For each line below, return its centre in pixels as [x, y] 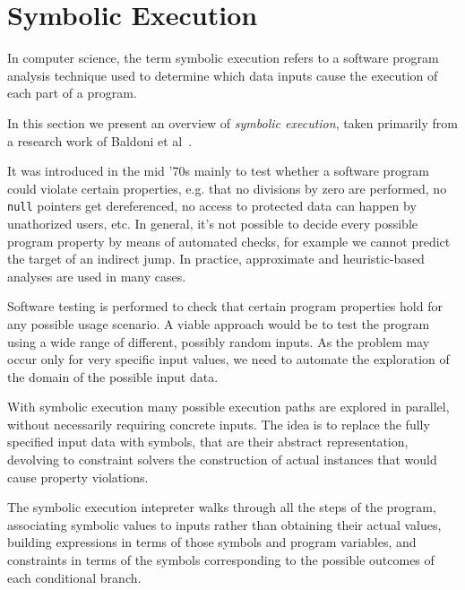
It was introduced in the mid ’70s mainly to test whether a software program [219, 171]
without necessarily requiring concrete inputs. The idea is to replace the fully [219, 424]
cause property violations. [78, 477]
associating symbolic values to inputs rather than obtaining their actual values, [224, 524]
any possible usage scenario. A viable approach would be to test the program [219, 323]
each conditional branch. [74, 577]
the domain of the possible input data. [113, 376]
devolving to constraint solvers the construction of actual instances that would [222, 460]
